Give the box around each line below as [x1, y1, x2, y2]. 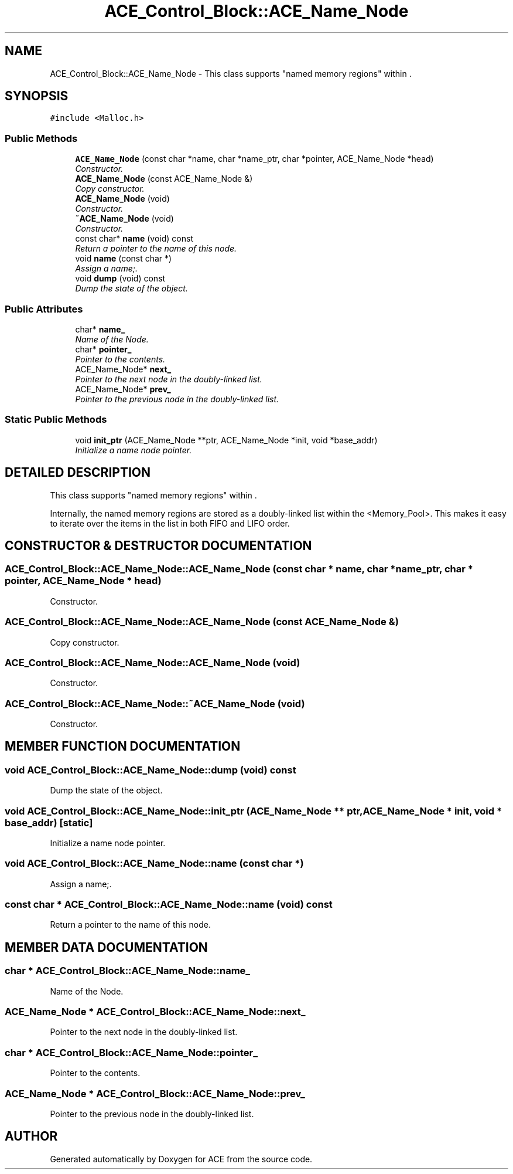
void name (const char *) [75, 253, 172, 264]
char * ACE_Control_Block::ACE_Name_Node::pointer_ [5, 1046, 258, 1058]
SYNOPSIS [5, 89, 69, 104]
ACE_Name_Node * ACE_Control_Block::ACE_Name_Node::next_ [5, 1006, 306, 1018]
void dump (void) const [75, 273, 166, 284]
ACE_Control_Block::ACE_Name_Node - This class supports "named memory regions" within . [50, 68, 412, 79]
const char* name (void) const [75, 233, 193, 244]
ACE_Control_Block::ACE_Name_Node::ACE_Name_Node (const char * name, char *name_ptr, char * [5, 563, 473, 575]
